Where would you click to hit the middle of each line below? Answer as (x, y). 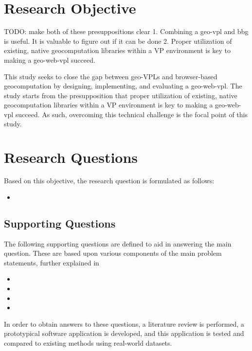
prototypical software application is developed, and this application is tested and (124, 333)
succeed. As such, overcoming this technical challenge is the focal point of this (131, 114)
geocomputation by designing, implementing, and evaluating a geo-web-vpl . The (123, 86)
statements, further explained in (52, 262)
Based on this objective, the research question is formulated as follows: (109, 181)
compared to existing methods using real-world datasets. (88, 342)
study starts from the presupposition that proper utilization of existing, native (121, 95)
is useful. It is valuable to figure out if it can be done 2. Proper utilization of (118, 41)
